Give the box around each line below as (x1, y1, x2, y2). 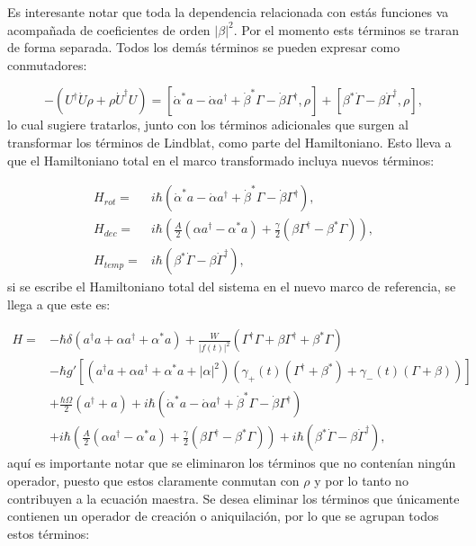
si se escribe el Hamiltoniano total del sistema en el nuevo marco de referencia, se (7, 277, 456, 296)
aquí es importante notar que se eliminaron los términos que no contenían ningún (7, 453, 456, 472)
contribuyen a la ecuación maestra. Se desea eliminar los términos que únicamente (7, 488, 460, 507)
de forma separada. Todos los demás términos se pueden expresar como (7, 38, 400, 57)
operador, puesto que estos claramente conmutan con (7, 471, 300, 490)
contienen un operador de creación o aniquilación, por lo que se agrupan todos (7, 506, 439, 525)
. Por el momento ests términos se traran (233, 20, 460, 39)
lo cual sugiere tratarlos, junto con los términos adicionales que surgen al (7, 115, 409, 134)
